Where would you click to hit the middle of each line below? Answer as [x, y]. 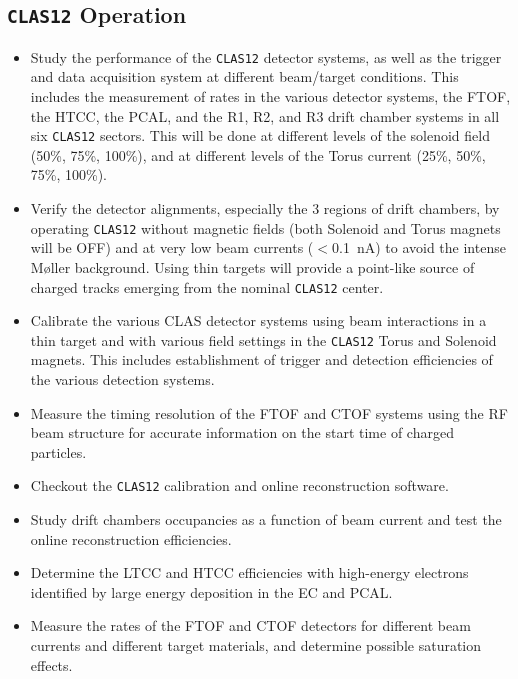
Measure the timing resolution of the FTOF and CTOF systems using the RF [269, 412]
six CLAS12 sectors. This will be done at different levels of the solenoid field [260, 135]
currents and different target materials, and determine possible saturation [256, 645]
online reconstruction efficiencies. [131, 538]
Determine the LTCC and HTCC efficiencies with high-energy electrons [249, 572]
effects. [51, 664]
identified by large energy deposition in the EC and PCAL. [211, 591]
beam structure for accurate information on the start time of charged [242, 432]
